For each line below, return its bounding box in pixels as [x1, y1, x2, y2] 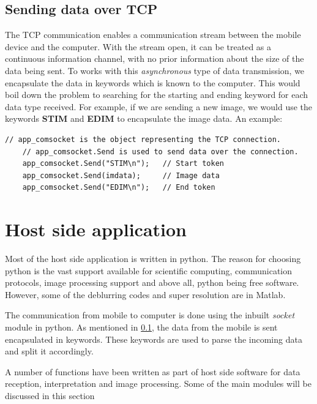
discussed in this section [5, 389, 95, 402]
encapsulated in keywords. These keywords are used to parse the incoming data [5, 332, 302, 345]
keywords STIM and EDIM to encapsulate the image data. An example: [5, 112, 283, 125]
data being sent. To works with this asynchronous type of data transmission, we [5, 64, 305, 77]
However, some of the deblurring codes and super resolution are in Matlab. [5, 288, 286, 301]
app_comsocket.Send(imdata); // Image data [22, 171, 220, 180]
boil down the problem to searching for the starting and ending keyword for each [5, 88, 308, 101]
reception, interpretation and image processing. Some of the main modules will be [5, 377, 311, 390]
